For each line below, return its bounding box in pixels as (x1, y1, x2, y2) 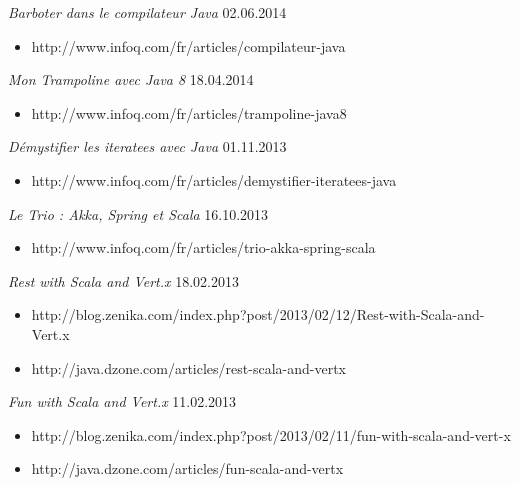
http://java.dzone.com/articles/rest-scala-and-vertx (31, 357, 346, 378)
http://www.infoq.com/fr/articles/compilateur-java (31, 35, 346, 56)
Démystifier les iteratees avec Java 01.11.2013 (8, 136, 287, 157)
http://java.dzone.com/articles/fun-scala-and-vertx (31, 458, 344, 479)
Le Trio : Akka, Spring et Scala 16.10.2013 (8, 203, 269, 224)
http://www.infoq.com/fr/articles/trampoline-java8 (31, 102, 347, 123)
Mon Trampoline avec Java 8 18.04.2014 (8, 69, 254, 90)
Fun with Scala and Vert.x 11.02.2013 (8, 391, 237, 412)
